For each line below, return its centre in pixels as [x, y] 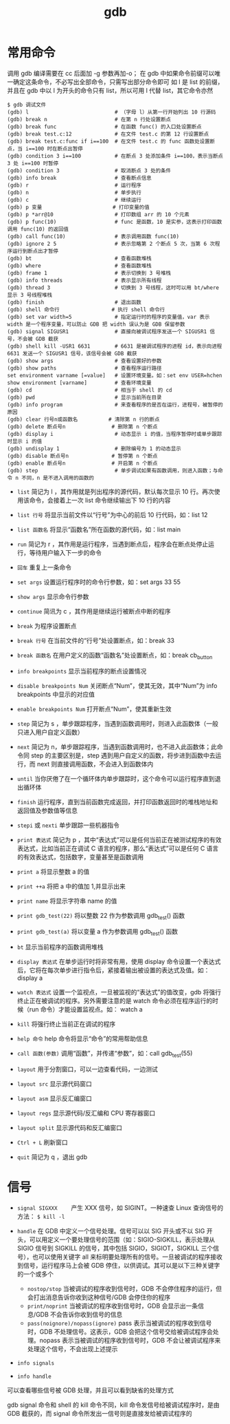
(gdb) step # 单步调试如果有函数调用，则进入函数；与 [113, 470]
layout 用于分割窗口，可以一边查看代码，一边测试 [87, 1069]
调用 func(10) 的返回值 [38, 229]
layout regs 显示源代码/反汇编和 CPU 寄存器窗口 [86, 1113]
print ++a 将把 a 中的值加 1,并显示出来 [71, 886]
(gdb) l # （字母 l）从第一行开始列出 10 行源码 [112, 112]
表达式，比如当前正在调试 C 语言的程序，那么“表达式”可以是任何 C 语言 [118, 848]
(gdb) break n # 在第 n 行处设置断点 [89, 119]
